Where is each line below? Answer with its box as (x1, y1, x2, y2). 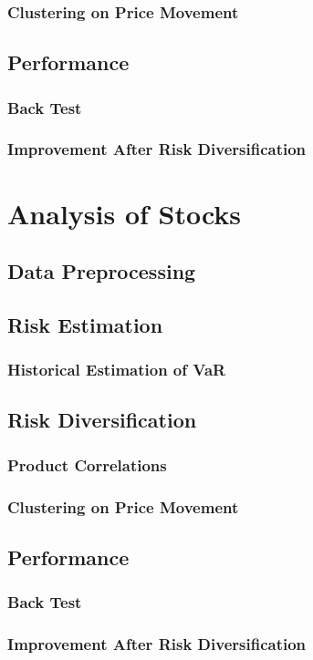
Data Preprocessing (7, 257, 196, 285)
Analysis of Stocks (7, 194, 242, 232)
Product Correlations (7, 453, 167, 476)
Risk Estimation (7, 310, 163, 338)
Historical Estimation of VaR (7, 358, 226, 381)
